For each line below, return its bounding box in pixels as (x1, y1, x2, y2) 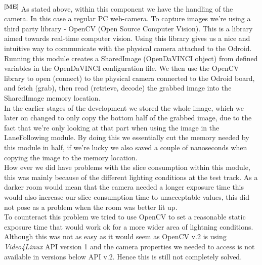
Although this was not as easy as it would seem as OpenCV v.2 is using (4, 231, 227, 242)
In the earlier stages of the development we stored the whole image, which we (4, 102, 244, 113)
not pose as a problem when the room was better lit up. (4, 201, 178, 212)
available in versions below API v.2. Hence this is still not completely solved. (4, 251, 242, 261)
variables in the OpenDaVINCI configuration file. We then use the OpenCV (4, 63, 239, 73)
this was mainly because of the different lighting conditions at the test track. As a (4, 171, 258, 182)
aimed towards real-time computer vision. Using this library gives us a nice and (4, 33, 250, 43)
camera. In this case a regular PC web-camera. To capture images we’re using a (4, 13, 251, 24)
